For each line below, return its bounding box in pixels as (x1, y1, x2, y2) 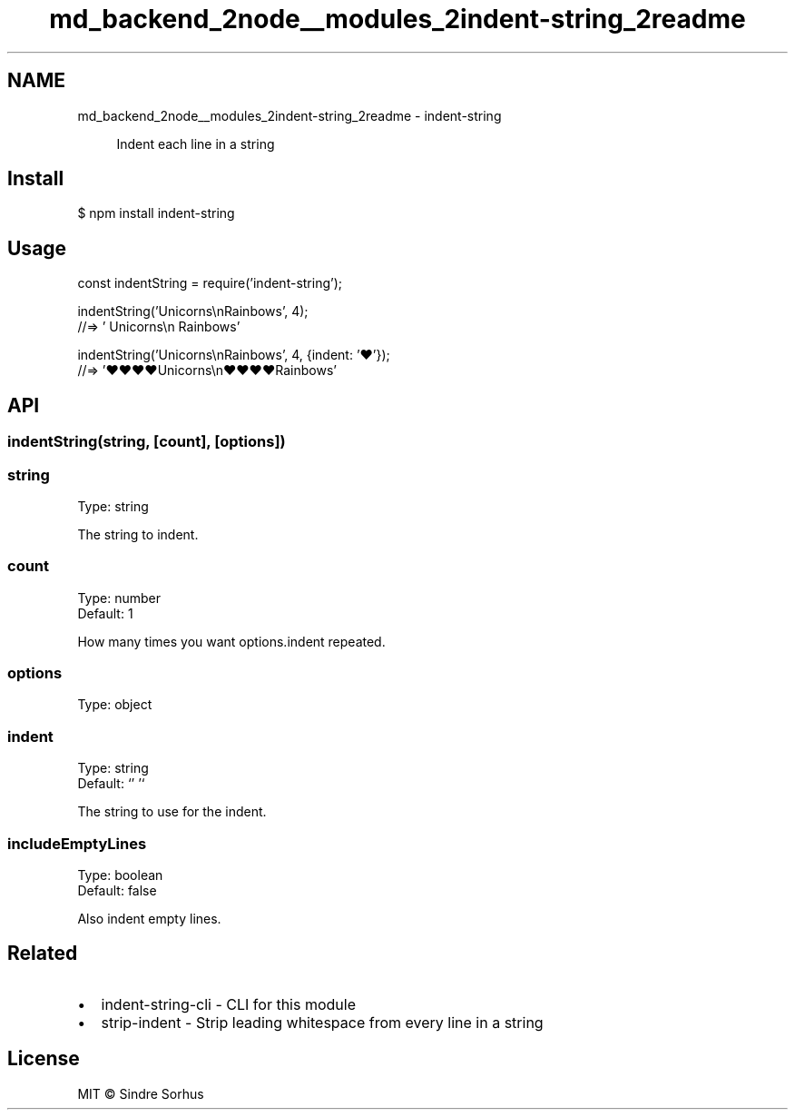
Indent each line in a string (116, 135, 275, 152)
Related (7, 942, 78, 965)
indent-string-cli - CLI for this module (101, 994, 356, 1013)
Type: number (77, 589, 161, 606)
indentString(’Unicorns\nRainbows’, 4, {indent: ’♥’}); (77, 347, 390, 363)
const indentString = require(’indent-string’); (77, 275, 342, 292)
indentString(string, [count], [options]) (7, 432, 286, 451)
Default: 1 (77, 605, 133, 621)
